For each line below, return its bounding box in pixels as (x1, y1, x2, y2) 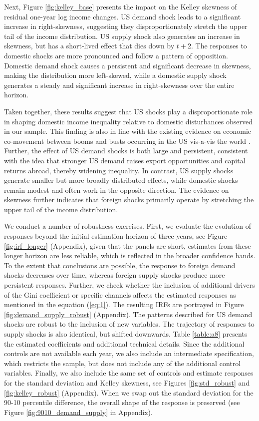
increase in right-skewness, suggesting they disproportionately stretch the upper (4, 21, 248, 31)
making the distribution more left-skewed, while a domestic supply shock (4, 70, 227, 80)
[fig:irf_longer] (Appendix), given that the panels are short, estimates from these (4, 240, 251, 251)
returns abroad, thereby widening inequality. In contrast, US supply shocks (4, 165, 234, 175)
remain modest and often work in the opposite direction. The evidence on (4, 184, 229, 195)
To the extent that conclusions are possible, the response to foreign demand (4, 260, 236, 270)
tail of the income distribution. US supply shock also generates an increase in (4, 30, 240, 41)
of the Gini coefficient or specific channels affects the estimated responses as (4, 289, 236, 300)
